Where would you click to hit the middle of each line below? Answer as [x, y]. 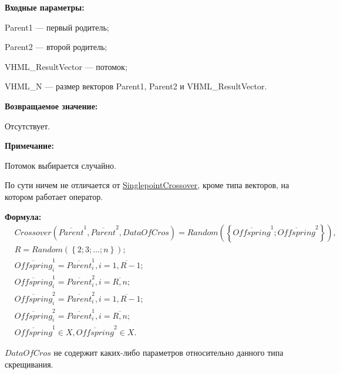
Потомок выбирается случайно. [60, 165]
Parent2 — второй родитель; [56, 47]
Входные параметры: [45, 7]
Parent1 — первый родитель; [57, 27]
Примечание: [29, 146]
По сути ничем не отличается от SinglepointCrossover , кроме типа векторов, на [147, 185]
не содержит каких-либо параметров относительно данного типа [169, 353]
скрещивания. [29, 364]
